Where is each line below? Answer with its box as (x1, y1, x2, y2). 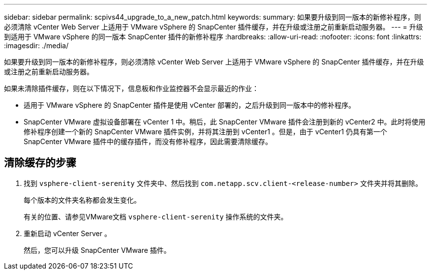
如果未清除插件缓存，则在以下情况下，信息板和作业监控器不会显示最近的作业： (4, 84, 259, 92)
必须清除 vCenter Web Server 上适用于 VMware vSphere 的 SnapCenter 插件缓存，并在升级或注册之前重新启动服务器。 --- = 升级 (4, 23, 423, 31)
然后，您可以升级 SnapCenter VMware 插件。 (24, 245, 171, 254)
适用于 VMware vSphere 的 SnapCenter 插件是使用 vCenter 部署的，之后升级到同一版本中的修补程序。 (24, 101, 356, 109)
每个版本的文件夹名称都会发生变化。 (24, 195, 141, 204)
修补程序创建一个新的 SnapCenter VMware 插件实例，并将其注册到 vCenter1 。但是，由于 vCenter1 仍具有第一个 (24, 127, 387, 136)
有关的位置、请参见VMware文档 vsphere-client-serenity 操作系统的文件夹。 (24, 212, 288, 221)
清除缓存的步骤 (4, 156, 76, 169)
